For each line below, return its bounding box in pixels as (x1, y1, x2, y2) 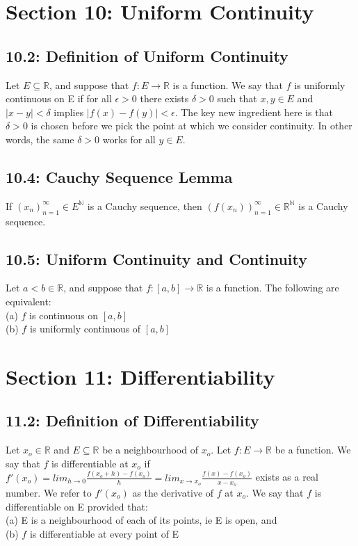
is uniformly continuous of (29, 321, 141, 336)
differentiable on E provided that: (6, 499, 148, 513)
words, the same (6, 131, 74, 146)
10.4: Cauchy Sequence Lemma (6, 166, 233, 187)
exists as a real (255, 469, 318, 484)
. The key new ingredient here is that (174, 104, 333, 119)
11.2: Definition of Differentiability (6, 410, 259, 431)
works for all (102, 131, 156, 146)
